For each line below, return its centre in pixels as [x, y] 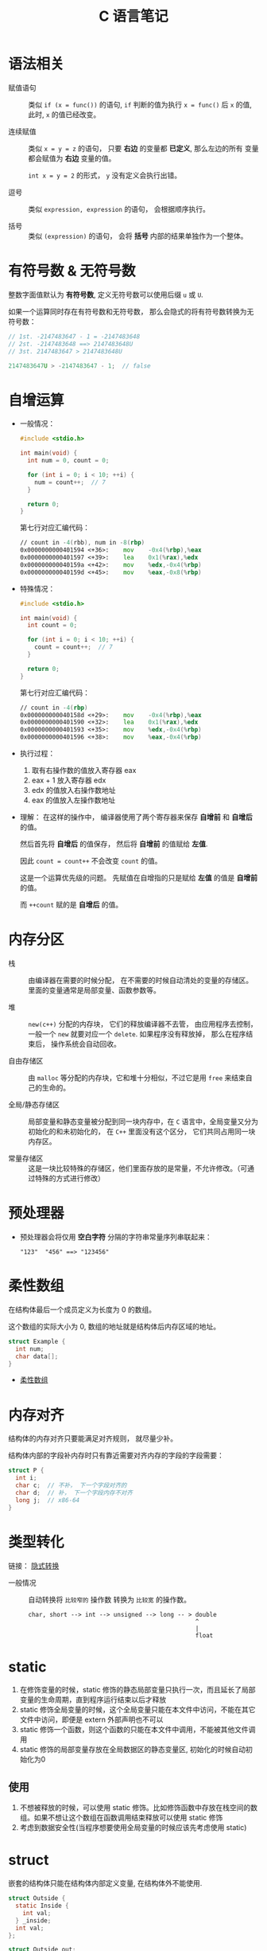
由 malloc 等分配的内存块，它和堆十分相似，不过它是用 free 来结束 [137, 1078]
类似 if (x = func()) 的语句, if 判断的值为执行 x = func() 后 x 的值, [140, 104]
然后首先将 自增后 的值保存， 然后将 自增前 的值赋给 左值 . [114, 844]
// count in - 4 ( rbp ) [54, 708]
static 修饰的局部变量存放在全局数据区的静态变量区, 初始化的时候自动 [133, 1750]
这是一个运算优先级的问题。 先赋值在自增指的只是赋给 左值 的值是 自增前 [139, 878]
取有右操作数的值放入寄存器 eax [84, 771]
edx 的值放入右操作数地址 [74, 790]
